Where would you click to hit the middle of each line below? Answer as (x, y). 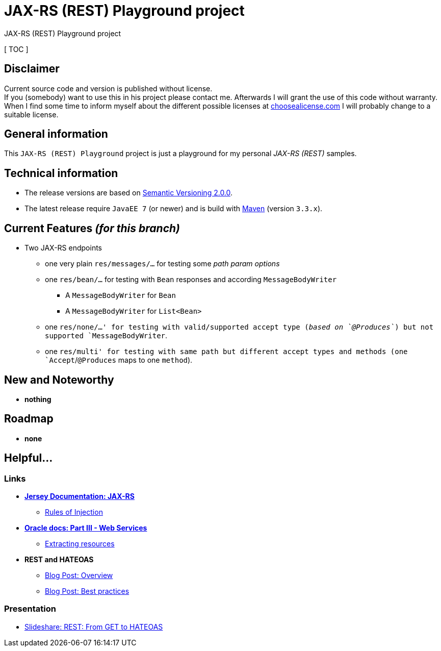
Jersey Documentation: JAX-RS (80, 496)
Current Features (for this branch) (92, 228)
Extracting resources (80, 544)
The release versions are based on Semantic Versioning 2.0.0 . (129, 193)
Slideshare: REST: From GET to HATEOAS (94, 627)
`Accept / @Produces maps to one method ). (119, 360)
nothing (38, 399)
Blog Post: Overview (79, 575)
